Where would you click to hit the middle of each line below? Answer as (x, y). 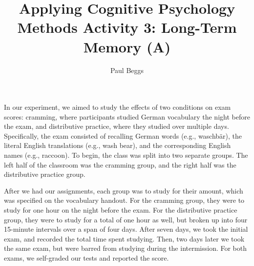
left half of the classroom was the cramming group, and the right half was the (120, 164)
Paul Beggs (127, 70)
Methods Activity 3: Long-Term (127, 27)
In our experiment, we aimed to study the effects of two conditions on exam (117, 107)
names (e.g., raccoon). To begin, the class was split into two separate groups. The (126, 155)
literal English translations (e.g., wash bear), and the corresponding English (117, 145)
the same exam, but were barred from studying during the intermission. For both (126, 248)
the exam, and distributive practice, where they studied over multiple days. (116, 126)
